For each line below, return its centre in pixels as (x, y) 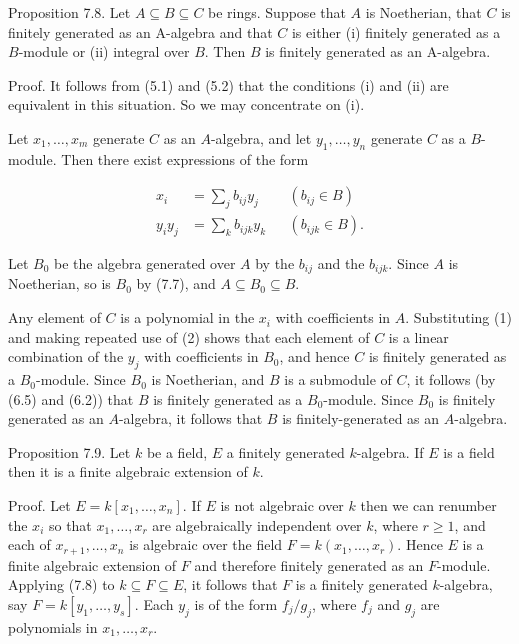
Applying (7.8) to (61, 584)
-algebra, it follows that (190, 418)
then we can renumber (428, 505)
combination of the (66, 356)
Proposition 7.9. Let (69, 451)
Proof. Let (39, 505)
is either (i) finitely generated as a (396, 31)
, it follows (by (451, 379)
